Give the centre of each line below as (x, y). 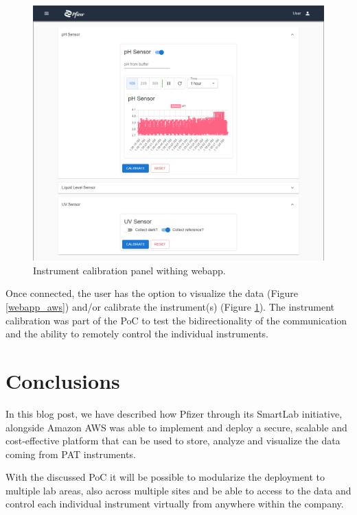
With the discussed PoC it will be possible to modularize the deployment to (165, 477)
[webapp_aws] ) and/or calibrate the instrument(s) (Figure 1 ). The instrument (170, 307)
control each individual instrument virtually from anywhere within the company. (175, 504)
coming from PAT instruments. (71, 454)
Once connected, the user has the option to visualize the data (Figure (152, 293)
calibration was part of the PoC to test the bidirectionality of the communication (176, 320)
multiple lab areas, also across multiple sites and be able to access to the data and (178, 490)
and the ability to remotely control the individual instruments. (137, 334)
